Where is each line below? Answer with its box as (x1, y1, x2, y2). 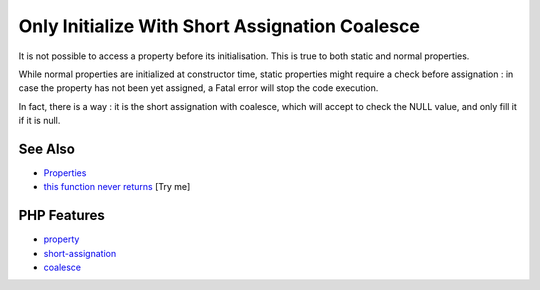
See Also (18, 140, 75, 157)
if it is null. (18, 115, 61, 127)
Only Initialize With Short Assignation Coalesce (18, 15, 420, 37)
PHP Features (18, 207, 105, 224)
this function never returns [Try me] (43, 181, 191, 193)
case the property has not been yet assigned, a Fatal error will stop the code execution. (18, 82, 379, 94)
